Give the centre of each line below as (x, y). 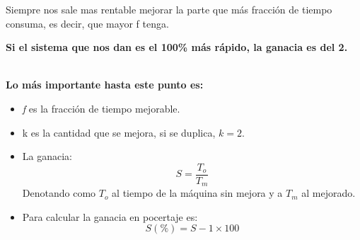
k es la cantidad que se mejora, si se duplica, (119, 132)
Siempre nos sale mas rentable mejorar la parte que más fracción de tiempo (169, 9)
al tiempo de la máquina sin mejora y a (197, 193)
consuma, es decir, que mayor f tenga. (87, 23)
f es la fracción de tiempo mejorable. (101, 108)
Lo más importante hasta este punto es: (105, 85)
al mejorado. (329, 193)
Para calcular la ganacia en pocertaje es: (110, 216)
